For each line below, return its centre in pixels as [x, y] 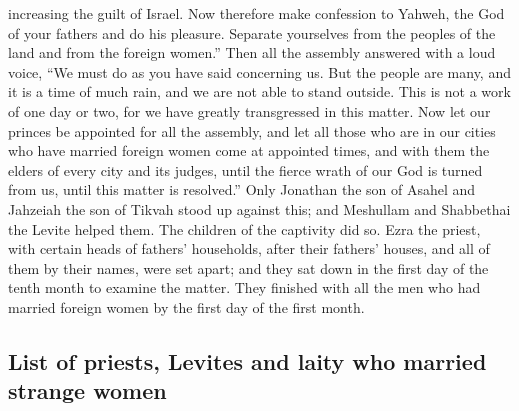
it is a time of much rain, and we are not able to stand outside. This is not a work [259, 91]
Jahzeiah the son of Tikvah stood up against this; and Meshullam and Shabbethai [259, 208]
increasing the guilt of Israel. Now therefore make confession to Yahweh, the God [256, 13]
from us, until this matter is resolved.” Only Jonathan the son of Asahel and [242, 189]
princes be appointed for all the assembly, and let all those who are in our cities [252, 130]
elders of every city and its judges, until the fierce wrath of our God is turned [245, 169]
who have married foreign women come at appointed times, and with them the [249, 150]
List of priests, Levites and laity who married [247, 360]
